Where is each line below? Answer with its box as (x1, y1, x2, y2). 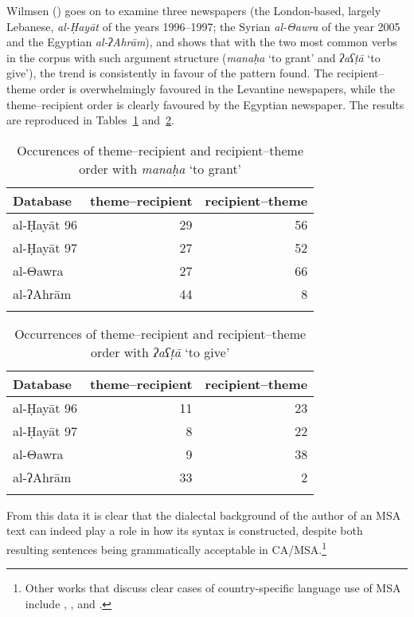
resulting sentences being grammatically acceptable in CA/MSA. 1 (6, 538, 327, 557)
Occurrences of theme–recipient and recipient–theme (14, 324, 307, 343)
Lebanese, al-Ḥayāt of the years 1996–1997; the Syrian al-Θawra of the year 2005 (6, 18, 400, 34)
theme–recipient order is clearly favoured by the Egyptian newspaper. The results (6, 96, 404, 112)
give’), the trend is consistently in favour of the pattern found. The (6, 65, 334, 81)
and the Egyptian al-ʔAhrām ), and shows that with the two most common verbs (6, 33, 397, 50)
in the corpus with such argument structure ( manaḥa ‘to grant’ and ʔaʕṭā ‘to (6, 49, 381, 65)
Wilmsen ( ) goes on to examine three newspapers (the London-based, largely (6, 2, 381, 18)
